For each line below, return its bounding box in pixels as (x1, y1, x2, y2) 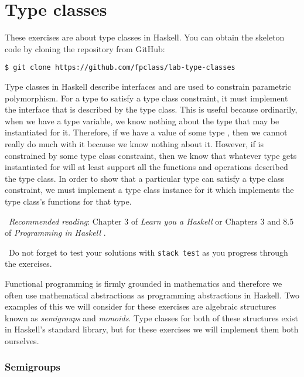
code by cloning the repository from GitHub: (5, 42, 165, 55)
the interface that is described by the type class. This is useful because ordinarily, (5, 103, 298, 116)
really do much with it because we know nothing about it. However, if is (5, 137, 264, 150)
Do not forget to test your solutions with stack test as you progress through (8, 246, 288, 258)
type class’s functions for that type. (5, 195, 132, 207)
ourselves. (5, 334, 39, 347)
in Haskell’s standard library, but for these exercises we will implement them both (5, 323, 299, 335)
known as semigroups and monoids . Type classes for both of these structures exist (5, 311, 298, 324)
